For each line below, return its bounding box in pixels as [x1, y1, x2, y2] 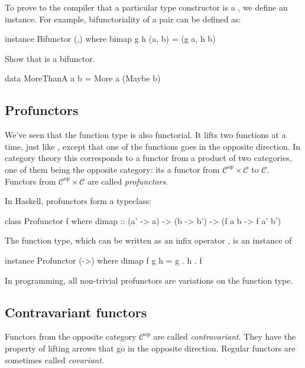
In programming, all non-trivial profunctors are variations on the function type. [5, 274, 293, 286]
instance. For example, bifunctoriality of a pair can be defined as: [5, 12, 241, 25]
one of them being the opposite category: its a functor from [5, 163, 220, 175]
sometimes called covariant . [5, 353, 104, 366]
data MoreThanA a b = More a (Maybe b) [5, 72, 161, 84]
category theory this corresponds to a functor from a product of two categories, [5, 152, 292, 164]
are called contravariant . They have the [153, 330, 296, 343]
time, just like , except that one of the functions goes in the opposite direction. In [5, 140, 301, 152]
